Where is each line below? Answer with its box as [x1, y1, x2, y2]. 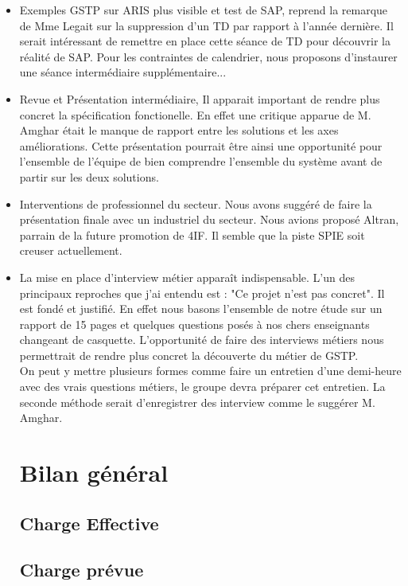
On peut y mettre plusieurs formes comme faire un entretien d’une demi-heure [19, 362, 402, 379]
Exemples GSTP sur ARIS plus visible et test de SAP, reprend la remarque [19, 2, 388, 18]
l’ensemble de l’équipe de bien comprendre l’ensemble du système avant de [19, 153, 383, 170]
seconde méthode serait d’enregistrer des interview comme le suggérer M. [19, 393, 375, 410]
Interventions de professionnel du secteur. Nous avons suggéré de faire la [19, 195, 372, 212]
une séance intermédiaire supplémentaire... [19, 64, 227, 80]
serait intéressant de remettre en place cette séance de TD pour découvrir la [19, 33, 391, 49]
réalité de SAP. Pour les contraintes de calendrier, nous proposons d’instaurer [19, 48, 398, 64]
